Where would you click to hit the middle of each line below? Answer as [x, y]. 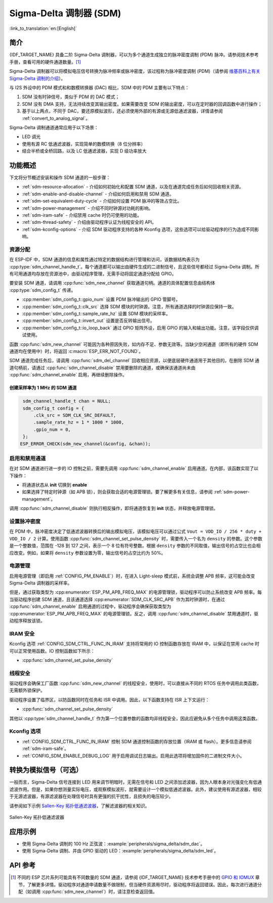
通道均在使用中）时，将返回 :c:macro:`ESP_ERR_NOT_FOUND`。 [76, 351]
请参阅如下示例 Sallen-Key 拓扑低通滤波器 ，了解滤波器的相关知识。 [79, 806]
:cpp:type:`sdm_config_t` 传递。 [42, 290]
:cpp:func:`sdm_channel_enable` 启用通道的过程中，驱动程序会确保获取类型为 [90, 606]
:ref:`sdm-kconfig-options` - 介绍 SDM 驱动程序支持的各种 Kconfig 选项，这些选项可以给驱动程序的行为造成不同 [138, 229]
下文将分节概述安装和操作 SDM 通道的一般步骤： [60, 178]
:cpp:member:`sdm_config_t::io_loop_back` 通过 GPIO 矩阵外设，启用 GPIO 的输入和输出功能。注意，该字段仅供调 [140, 328]
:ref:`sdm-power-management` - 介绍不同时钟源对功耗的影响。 [87, 208]
